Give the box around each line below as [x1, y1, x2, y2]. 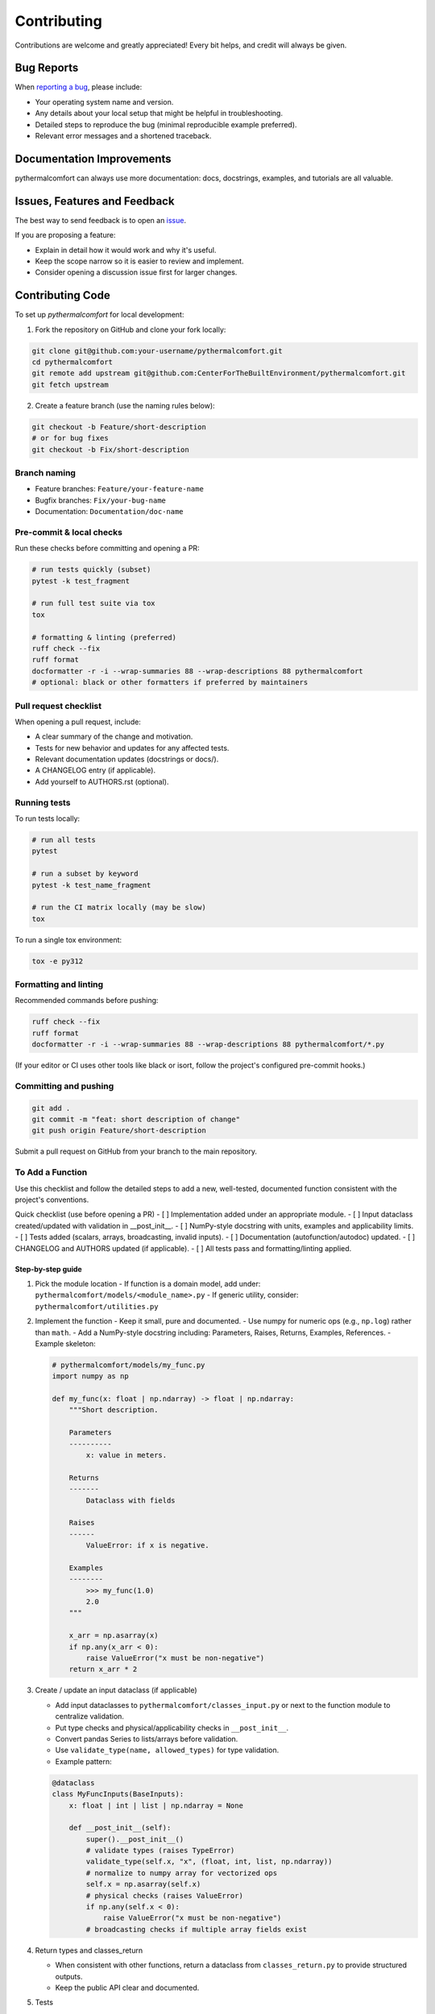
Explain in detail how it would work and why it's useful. [35, 245, 217, 255]
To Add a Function [14, 1167, 88, 1178]
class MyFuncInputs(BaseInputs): [52, 1789, 184, 1799]
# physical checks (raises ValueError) [85, 1891, 243, 1900]
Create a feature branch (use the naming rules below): [35, 400, 215, 410]
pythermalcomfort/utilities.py [35, 1302, 159, 1311]
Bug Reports [14, 61, 79, 75]
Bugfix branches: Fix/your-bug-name [35, 495, 167, 505]
